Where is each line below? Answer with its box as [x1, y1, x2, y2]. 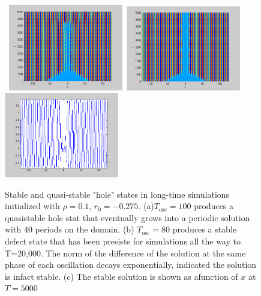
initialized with [5, 200, 60, 212]
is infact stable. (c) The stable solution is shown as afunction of [5, 270, 238, 282]
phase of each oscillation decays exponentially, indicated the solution [5, 258, 257, 271]
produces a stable [172, 223, 237, 235]
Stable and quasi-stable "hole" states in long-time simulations [5, 188, 230, 200]
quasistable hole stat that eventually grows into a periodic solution [5, 211, 250, 223]
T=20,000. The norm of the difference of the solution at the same [5, 246, 246, 259]
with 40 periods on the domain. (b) [5, 223, 134, 235]
